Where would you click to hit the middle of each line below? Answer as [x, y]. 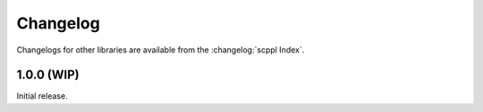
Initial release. [42, 96]
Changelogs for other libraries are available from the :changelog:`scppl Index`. [161, 50]
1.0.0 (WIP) [48, 75]
